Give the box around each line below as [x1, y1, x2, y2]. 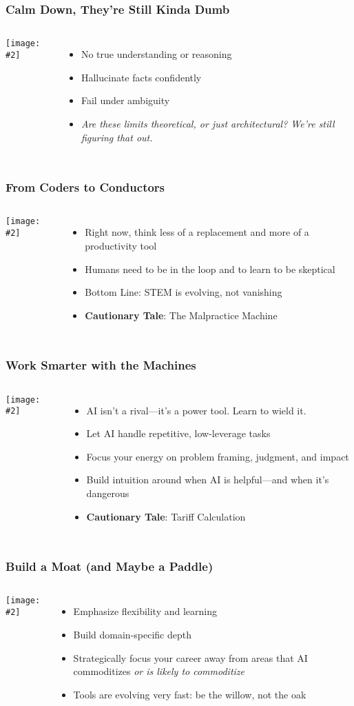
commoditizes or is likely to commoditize [73, 664, 245, 678]
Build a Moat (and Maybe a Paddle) [6, 558, 214, 575]
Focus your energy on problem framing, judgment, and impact [86, 449, 349, 463]
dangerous [86, 485, 129, 500]
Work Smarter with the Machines [6, 356, 196, 374]
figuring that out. [81, 130, 153, 144]
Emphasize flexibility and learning [73, 604, 217, 618]
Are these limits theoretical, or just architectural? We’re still [81, 117, 335, 130]
